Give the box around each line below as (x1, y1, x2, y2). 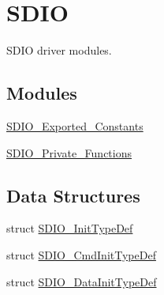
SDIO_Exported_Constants (6, 117, 143, 134)
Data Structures (6, 183, 140, 207)
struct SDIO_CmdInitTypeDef (6, 246, 156, 263)
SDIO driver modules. (6, 42, 112, 59)
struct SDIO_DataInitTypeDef (6, 273, 157, 289)
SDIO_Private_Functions (6, 144, 132, 161)
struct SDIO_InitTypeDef (6, 220, 133, 236)
